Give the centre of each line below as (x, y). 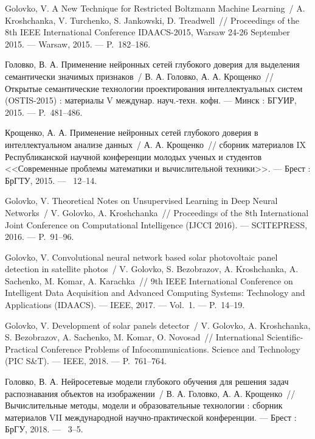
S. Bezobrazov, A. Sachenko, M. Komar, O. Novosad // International (135, 337)
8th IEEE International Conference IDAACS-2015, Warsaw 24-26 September (147, 32)
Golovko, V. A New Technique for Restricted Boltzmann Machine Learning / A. (155, 8)
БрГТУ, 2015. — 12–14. (51, 180)
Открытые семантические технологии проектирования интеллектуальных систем (154, 88)
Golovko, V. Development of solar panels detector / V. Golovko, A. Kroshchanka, (158, 325)
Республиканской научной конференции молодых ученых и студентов (133, 156)
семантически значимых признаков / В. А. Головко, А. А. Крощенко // (139, 76)
